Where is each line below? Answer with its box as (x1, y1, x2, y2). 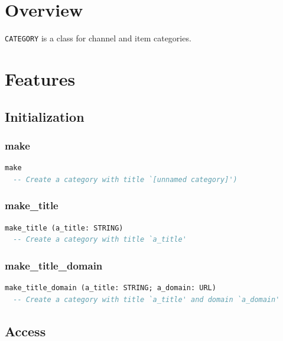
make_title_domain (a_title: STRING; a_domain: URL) (5, 283, 216, 292)
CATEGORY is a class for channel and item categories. (5, 32, 191, 44)
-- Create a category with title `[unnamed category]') (13, 175, 238, 184)
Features (5, 66, 76, 90)
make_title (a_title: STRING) (5, 223, 123, 232)
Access (5, 321, 46, 340)
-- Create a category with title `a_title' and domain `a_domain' (13, 295, 280, 304)
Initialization (5, 107, 84, 125)
